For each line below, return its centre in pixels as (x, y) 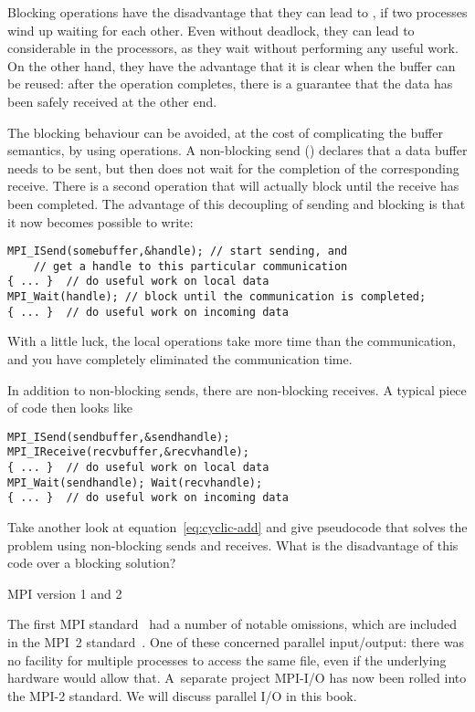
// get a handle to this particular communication (190, 266)
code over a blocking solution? (92, 563)
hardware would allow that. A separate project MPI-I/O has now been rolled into (237, 678)
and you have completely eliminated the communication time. (180, 359)
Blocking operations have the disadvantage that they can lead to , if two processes (237, 12)
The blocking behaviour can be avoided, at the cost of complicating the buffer (225, 132)
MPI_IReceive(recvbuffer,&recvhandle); (128, 452)
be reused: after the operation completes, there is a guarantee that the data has (230, 84)
